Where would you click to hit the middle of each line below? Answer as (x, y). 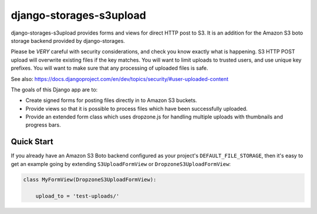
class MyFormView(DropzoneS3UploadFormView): (90, 179)
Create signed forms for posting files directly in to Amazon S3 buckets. (111, 100)
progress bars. (43, 125)
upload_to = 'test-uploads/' (77, 196)
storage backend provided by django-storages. (68, 40)
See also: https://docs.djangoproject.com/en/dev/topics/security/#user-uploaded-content (120, 79)
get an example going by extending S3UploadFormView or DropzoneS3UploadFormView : (121, 164)
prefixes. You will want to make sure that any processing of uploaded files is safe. (109, 68)
